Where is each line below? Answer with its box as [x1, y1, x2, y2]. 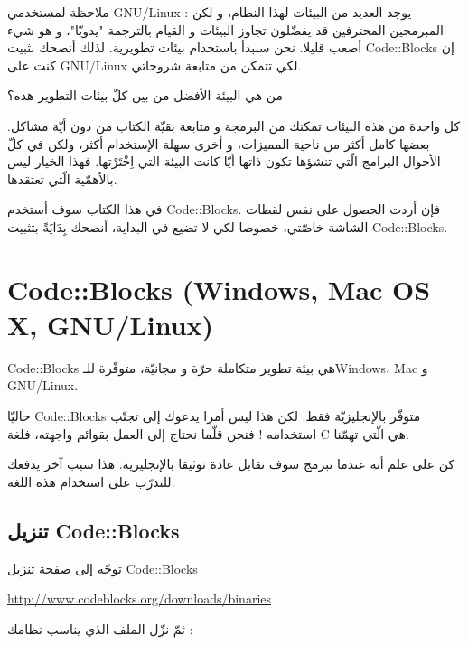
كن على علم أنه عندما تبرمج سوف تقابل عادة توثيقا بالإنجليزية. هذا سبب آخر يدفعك [7, 454, 454, 473]
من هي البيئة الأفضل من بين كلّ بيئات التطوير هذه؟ [7, 86, 284, 105]
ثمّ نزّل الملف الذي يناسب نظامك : [7, 619, 193, 638]
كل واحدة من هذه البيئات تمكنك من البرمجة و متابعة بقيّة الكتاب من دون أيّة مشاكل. [7, 116, 461, 135]
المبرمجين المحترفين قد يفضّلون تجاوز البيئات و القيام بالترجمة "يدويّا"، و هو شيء [7, 20, 444, 39]
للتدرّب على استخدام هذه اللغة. [7, 472, 175, 491]
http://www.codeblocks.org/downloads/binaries [7, 589, 272, 608]
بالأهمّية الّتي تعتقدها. [7, 169, 117, 188]
